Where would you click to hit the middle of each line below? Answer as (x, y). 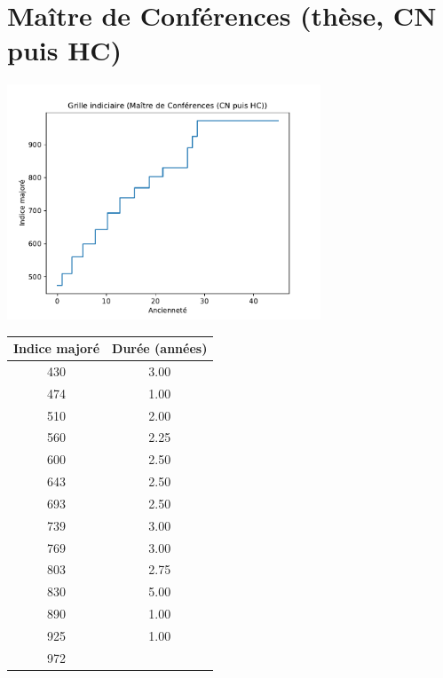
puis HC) (65, 50)
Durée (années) (160, 348)
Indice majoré (57, 348)
